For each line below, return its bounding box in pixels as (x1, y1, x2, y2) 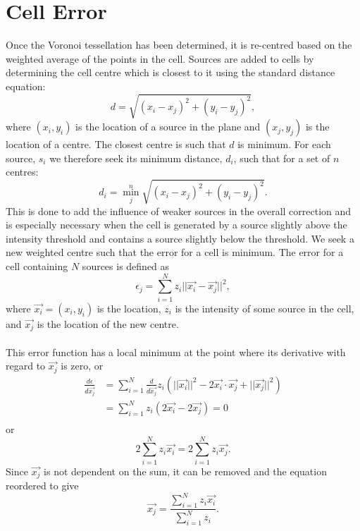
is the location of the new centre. (37, 316, 179, 331)
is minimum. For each (237, 137, 331, 152)
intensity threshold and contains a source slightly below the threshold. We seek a (6, 231, 354, 245)
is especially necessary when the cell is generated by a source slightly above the (6, 217, 347, 232)
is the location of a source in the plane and (75, 119, 261, 134)
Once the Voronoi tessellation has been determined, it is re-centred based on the (6, 37, 352, 52)
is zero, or (61, 358, 104, 373)
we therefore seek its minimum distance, (49, 150, 223, 165)
